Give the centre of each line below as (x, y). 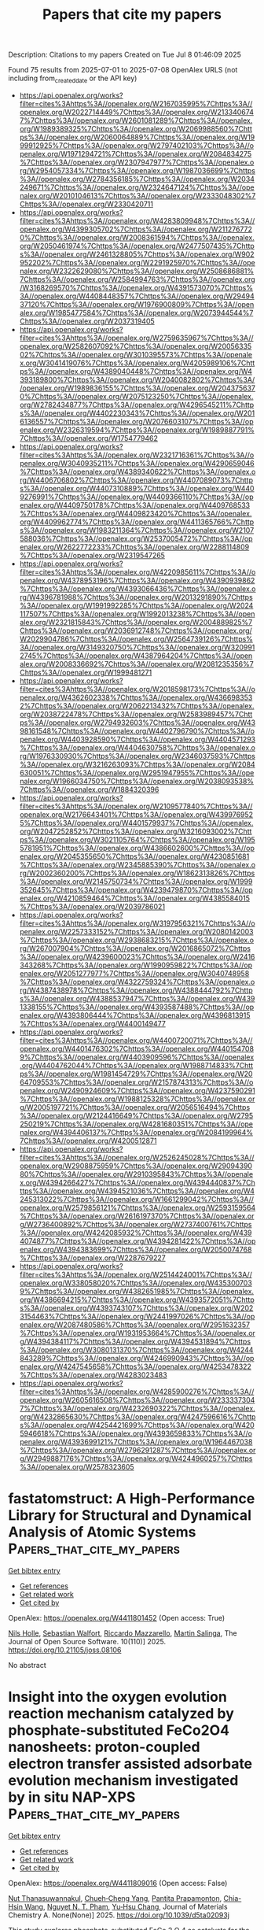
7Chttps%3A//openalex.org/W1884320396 (89, 789)
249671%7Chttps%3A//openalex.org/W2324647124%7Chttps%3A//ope (137, 187)
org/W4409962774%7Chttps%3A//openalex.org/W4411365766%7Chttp (137, 522)
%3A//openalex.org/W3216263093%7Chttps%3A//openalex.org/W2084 (137, 764)
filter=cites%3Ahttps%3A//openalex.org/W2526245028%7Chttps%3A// (137, 1157)
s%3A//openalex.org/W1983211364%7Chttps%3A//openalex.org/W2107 (137, 530)
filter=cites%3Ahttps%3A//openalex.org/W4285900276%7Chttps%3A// (137, 1392)
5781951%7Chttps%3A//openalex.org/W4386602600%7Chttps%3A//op (137, 848)
